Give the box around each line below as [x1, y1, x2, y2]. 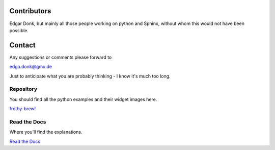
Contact [9, 41, 36, 49]
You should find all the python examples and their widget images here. [9, 96, 157, 102]
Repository [9, 86, 38, 93]
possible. [9, 27, 29, 33]
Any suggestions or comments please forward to [9, 54, 112, 60]
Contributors [9, 7, 51, 15]
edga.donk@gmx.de [9, 64, 52, 70]
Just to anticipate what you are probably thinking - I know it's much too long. [9, 73, 171, 79]
